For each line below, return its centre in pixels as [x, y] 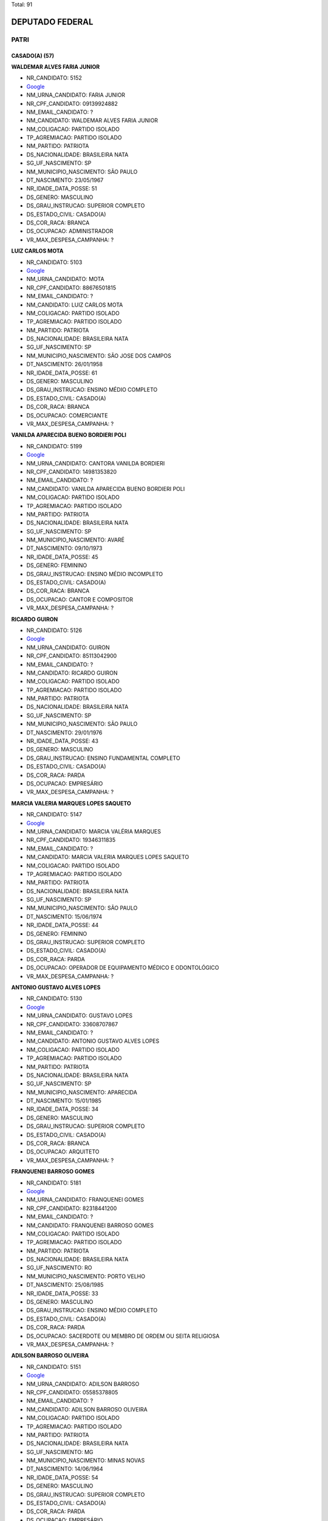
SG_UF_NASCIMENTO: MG [60, 1452]
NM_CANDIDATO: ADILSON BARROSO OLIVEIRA [87, 1409]
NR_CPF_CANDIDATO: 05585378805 [72, 1392]
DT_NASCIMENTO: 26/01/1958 [65, 364]
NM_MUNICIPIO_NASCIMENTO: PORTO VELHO [86, 1276]
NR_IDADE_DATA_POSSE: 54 [62, 1477]
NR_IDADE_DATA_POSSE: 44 [63, 925]
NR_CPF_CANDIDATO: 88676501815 [71, 287]
